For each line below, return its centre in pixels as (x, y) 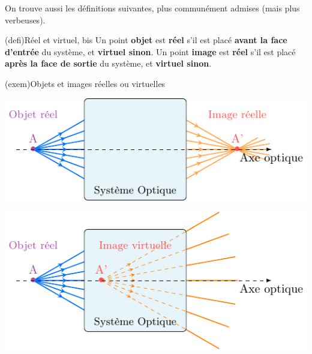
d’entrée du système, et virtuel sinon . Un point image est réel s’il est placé (150, 51)
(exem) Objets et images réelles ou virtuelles (85, 83)
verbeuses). (25, 19)
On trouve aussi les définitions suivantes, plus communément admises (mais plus (152, 8)
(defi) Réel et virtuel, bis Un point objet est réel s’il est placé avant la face (146, 40)
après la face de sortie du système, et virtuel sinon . (108, 63)
